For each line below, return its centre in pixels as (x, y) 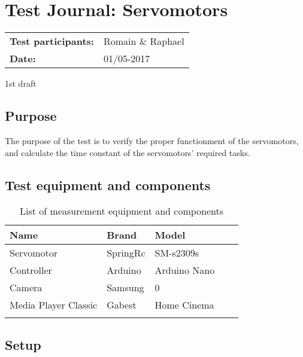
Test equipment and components (108, 184)
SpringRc (126, 253)
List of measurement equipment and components (122, 211)
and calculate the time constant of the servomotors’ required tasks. (128, 152)
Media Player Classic (54, 305)
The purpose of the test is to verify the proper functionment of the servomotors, (152, 140)
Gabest (122, 305)
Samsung (125, 288)
